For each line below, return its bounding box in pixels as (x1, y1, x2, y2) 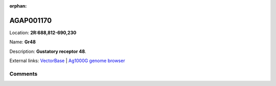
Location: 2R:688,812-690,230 (9, 30, 77, 36)
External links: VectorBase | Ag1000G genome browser (9, 58, 125, 64)
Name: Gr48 (9, 39, 36, 45)
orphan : (9, 3, 27, 9)
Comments (9, 70, 38, 77)
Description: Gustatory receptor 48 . (9, 48, 86, 54)
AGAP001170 (9, 16, 52, 25)
